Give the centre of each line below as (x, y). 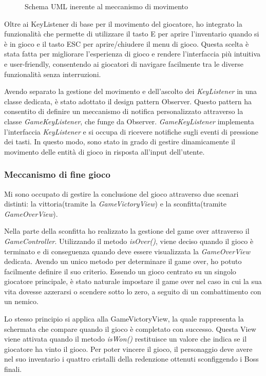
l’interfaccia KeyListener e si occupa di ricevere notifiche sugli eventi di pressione (131, 131)
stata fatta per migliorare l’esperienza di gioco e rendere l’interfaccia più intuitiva (132, 54)
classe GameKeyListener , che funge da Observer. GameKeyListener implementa (129, 121)
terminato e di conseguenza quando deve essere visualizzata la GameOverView (127, 251)
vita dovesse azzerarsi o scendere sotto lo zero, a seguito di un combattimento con (133, 291)
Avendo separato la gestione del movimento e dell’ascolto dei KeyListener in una (131, 91)
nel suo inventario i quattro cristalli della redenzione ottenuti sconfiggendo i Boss (131, 359)
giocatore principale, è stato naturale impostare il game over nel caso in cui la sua (133, 281)
